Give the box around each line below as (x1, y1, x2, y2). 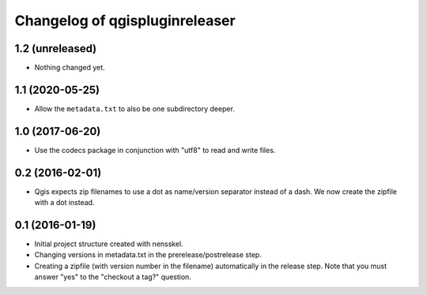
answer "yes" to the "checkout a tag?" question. (34, 272, 191, 282)
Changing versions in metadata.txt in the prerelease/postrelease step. (34, 250, 263, 260)
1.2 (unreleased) (14, 42, 97, 55)
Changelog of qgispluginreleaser (14, 12, 236, 29)
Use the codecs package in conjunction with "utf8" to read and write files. (34, 145, 276, 155)
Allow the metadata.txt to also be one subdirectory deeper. (34, 103, 235, 114)
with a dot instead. (34, 198, 95, 207)
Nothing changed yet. (34, 63, 106, 73)
